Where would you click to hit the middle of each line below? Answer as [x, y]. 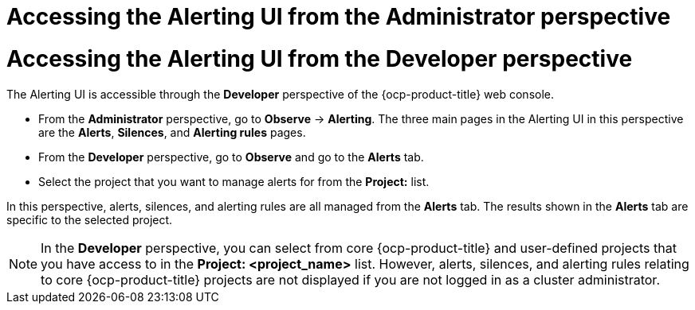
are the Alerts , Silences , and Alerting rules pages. [172, 132]
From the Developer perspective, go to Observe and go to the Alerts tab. [231, 157]
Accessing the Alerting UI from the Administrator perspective [339, 17]
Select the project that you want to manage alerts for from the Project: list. [234, 181]
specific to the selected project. [90, 219]
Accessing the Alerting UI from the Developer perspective [320, 58]
